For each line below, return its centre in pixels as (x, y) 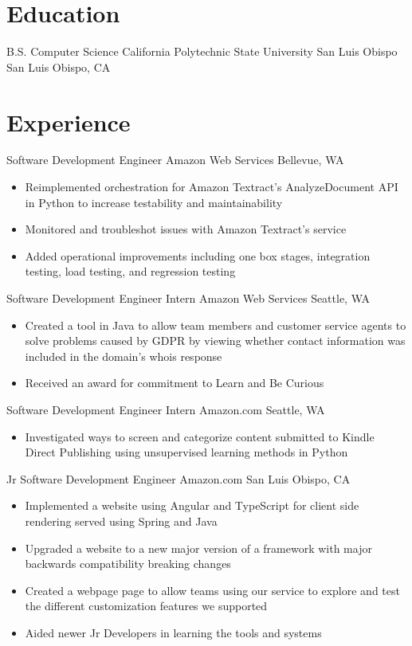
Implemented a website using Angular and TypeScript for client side (192, 505)
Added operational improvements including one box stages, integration (198, 255)
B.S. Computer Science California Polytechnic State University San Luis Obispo (202, 51)
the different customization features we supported (146, 606)
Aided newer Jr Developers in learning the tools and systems (173, 632)
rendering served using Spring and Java (121, 521)
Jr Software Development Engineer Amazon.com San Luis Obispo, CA (179, 478)
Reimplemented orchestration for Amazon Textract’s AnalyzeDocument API (212, 187)
